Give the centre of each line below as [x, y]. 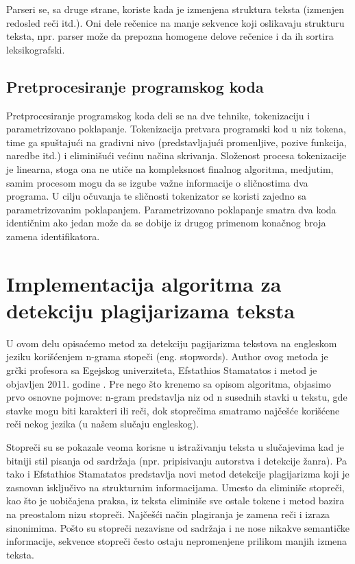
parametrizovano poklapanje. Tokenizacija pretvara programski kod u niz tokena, [176, 129]
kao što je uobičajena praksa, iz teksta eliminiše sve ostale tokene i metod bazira [175, 501]
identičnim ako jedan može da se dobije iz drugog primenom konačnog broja [166, 223]
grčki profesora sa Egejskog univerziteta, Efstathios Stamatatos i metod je [162, 370]
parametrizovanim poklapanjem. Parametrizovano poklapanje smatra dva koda [171, 209]
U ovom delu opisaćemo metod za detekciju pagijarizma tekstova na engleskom [172, 343]
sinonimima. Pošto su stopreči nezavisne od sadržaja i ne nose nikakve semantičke [178, 527]
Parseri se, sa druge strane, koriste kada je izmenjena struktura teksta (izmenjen [175, 9]
